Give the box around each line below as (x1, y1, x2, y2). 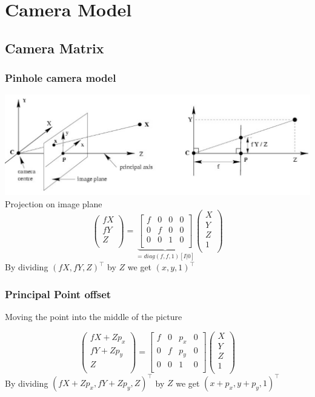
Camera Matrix (5, 38, 104, 57)
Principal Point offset (5, 286, 111, 301)
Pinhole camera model (5, 70, 116, 85)
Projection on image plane (5, 197, 102, 210)
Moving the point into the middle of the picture (5, 310, 182, 322)
